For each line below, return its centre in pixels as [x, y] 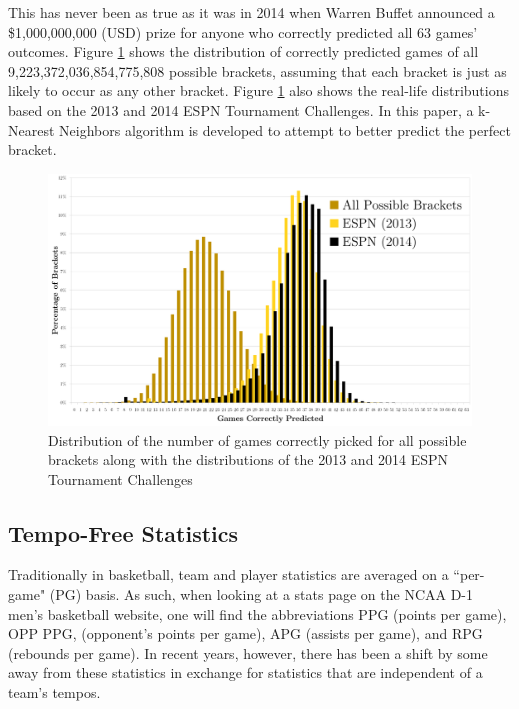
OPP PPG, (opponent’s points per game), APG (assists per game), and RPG [245, 633]
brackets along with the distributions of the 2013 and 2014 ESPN [248, 459]
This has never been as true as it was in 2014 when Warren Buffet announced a [251, 12]
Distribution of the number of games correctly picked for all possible [257, 439]
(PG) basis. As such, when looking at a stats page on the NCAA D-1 [261, 594]
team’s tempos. [54, 692]
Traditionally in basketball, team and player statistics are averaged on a [228, 574]
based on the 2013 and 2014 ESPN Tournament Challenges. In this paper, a [241, 109]
